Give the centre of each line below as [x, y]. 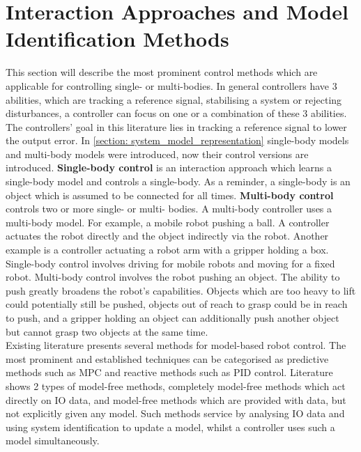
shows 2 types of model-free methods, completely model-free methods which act [176, 385]
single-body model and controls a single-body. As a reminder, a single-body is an [178, 181]
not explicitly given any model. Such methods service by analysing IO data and [175, 413]
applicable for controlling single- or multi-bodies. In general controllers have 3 [171, 85]
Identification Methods [117, 39]
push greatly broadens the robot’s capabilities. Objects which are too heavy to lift [181, 290]
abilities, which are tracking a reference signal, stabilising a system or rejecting [174, 99]
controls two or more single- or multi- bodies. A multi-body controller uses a [169, 209]
